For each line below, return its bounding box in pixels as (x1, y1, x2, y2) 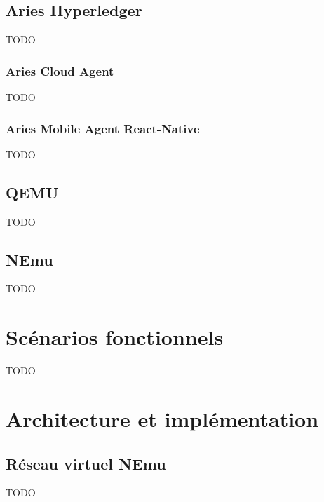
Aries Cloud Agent (6, 62, 114, 79)
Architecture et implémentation (6, 404, 319, 433)
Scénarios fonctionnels (6, 323, 224, 351)
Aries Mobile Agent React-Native (6, 119, 200, 137)
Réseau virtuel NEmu (6, 452, 166, 474)
